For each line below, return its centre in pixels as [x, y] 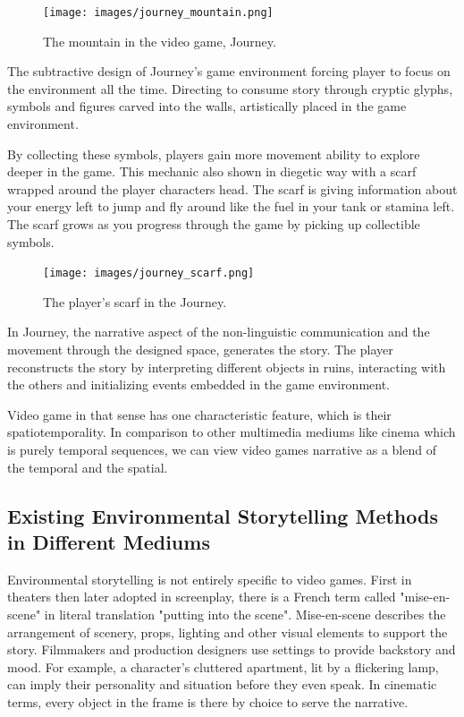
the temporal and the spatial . [88, 467]
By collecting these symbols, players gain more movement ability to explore [214, 154]
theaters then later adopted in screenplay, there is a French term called [202, 597]
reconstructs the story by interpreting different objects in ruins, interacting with [227, 367]
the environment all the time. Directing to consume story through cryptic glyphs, [230, 88]
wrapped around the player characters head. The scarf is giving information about [232, 188]
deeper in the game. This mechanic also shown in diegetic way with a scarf [212, 171]
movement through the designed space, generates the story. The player [200, 350]
